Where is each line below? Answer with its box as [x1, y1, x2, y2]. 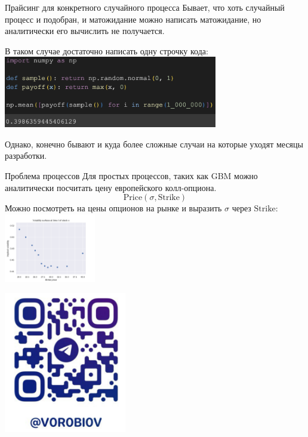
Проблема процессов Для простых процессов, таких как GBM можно [5, 170, 258, 181]
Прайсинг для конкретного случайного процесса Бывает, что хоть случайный [5, 1, 285, 13]
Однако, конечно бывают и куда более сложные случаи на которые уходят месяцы [5, 137, 303, 150]
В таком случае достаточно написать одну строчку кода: [5, 44, 208, 57]
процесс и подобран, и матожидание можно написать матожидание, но [5, 13, 261, 25]
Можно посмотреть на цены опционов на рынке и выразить [5, 202, 222, 214]
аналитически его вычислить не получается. [5, 24, 165, 37]
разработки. [5, 149, 47, 162]
